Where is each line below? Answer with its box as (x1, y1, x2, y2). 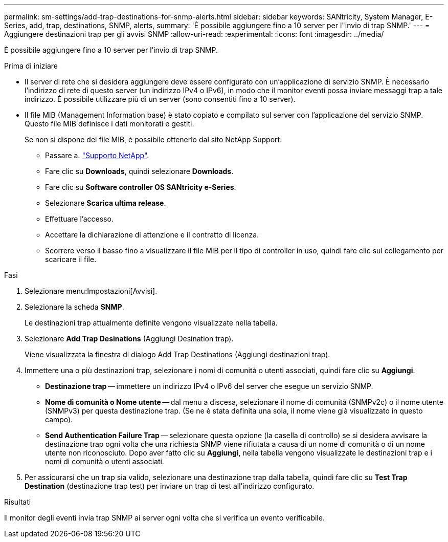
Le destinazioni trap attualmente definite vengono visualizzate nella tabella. (25, 318, 278, 327)
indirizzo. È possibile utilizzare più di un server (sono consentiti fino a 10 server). (25, 95, 296, 103)
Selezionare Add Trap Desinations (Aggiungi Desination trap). (25, 334, 234, 343)
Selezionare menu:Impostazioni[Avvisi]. (25, 287, 158, 295)
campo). (45, 415, 73, 424)
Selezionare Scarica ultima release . (45, 199, 166, 207)
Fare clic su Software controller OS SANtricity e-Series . (45, 183, 236, 191)
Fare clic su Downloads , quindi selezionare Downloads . (45, 167, 234, 176)
